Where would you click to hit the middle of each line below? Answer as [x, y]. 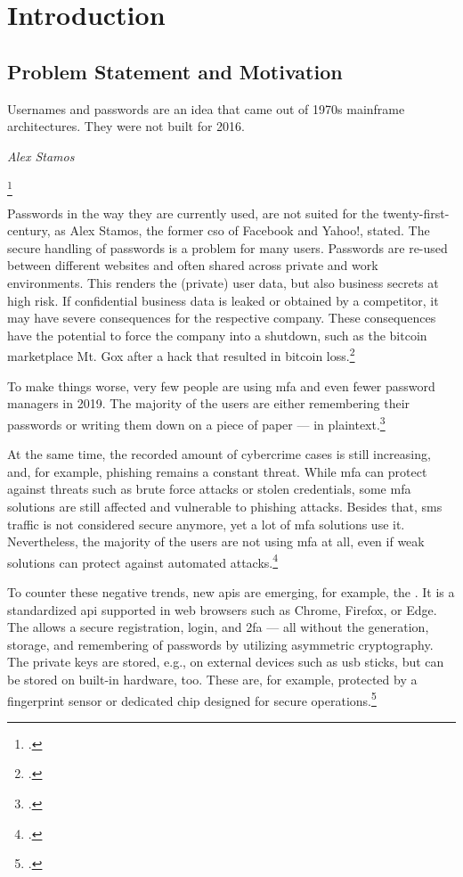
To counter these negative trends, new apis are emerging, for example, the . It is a [231, 591]
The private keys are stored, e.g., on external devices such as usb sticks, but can [226, 662]
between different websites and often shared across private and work [193, 265]
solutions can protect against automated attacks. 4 [143, 561]
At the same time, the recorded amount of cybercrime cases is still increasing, [219, 454]
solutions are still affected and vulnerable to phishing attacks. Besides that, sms [225, 506]
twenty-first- [416, 213]
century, [29, 230]
